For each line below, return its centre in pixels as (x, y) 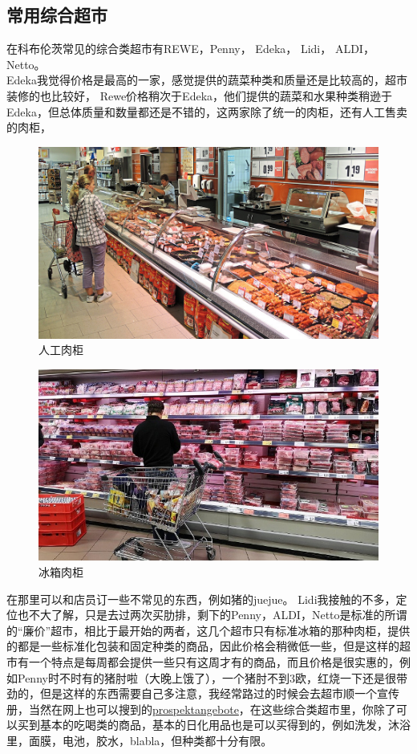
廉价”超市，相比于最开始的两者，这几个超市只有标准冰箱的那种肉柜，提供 (217, 630)
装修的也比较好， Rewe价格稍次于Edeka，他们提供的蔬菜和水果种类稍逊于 (200, 95)
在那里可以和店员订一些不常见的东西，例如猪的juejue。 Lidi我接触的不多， (201, 599)
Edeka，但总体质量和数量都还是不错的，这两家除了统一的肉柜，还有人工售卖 (207, 111)
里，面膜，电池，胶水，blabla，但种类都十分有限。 (140, 740)
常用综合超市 (57, 15)
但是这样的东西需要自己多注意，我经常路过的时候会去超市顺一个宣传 (219, 693)
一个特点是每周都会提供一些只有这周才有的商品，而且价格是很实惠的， (214, 661)
